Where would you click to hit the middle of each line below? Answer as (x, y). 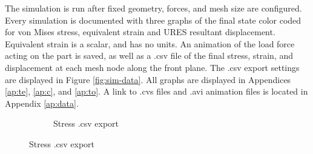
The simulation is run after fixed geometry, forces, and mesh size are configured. (153, 8)
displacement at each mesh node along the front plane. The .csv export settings (152, 67)
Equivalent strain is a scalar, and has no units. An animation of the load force (150, 43)
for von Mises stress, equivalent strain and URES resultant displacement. (140, 32)
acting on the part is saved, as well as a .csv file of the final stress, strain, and (149, 55)
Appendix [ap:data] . (42, 103)
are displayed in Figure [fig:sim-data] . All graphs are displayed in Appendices (148, 79)
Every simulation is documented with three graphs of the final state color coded (153, 20)
